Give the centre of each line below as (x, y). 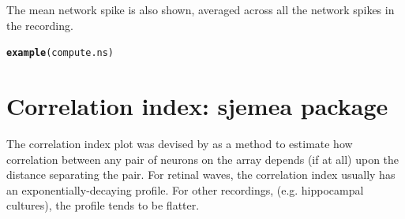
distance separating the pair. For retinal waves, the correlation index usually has (201, 174)
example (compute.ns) (60, 53)
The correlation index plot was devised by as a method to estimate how (180, 143)
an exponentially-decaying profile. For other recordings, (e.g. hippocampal (185, 189)
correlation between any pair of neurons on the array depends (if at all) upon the (203, 159)
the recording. (40, 25)
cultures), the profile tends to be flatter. (103, 205)
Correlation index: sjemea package (197, 106)
